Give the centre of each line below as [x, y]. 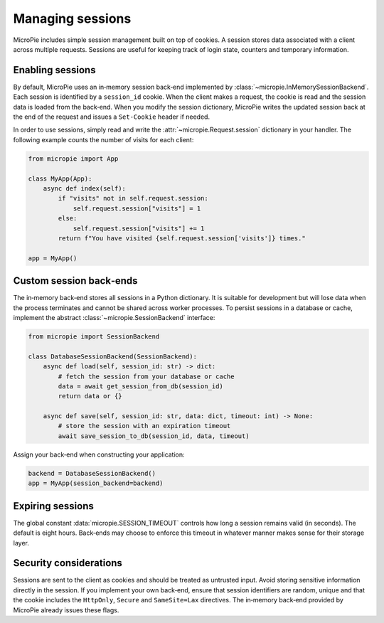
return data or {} [90, 396]
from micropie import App [73, 159]
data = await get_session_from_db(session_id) [140, 386]
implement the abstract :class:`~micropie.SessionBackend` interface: [114, 317]
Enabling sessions [54, 70]
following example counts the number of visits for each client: [103, 139]
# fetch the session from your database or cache [146, 376]
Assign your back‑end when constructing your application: [99, 454]
